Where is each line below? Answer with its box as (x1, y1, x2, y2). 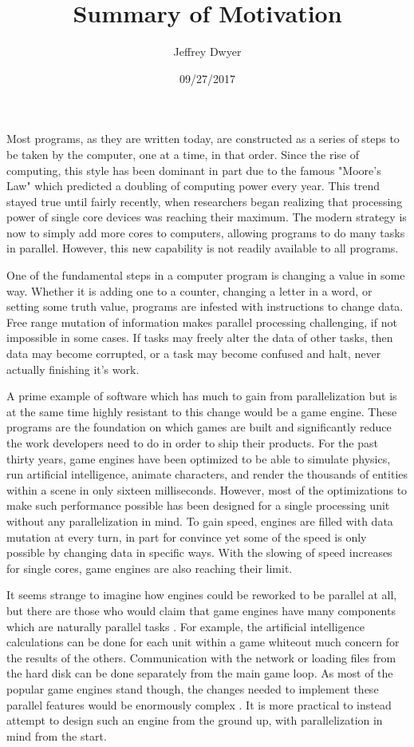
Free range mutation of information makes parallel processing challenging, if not (6, 313, 397, 330)
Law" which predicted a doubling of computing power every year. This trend (6, 177, 380, 194)
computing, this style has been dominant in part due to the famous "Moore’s (6, 161, 381, 178)
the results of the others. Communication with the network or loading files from (6, 649, 396, 666)
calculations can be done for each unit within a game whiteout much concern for (6, 634, 400, 650)
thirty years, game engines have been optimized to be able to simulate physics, (6, 450, 391, 467)
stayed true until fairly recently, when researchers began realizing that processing (6, 193, 403, 209)
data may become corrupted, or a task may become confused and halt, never (6, 345, 381, 362)
